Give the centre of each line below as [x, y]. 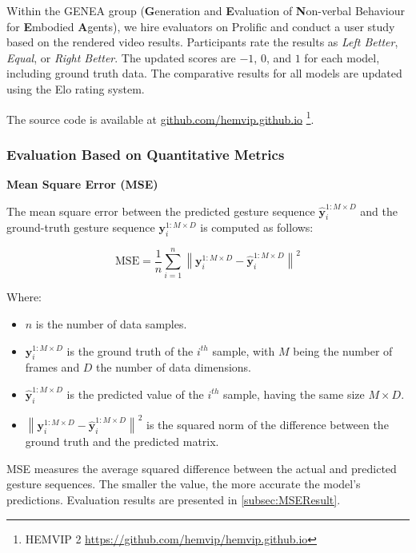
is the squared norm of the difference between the [268, 425]
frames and [52, 367]
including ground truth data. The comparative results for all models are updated [204, 73]
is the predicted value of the [135, 394]
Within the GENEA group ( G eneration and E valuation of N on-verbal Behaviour [206, 10]
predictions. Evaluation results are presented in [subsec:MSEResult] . [174, 499]
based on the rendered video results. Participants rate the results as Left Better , [202, 42]
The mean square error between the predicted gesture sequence [161, 211]
